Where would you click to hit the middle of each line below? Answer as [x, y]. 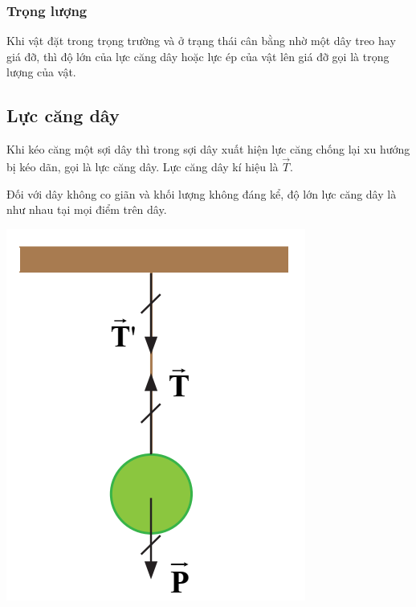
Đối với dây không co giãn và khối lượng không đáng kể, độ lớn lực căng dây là [202, 193]
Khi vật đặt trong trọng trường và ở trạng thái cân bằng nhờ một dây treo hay [201, 41]
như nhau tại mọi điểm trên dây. [87, 209]
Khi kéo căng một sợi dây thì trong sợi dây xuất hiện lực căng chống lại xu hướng [208, 149]
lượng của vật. [41, 72]
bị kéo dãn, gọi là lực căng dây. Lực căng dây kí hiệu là [143, 167]
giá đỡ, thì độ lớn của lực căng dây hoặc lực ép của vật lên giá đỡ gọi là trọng [198, 56]
